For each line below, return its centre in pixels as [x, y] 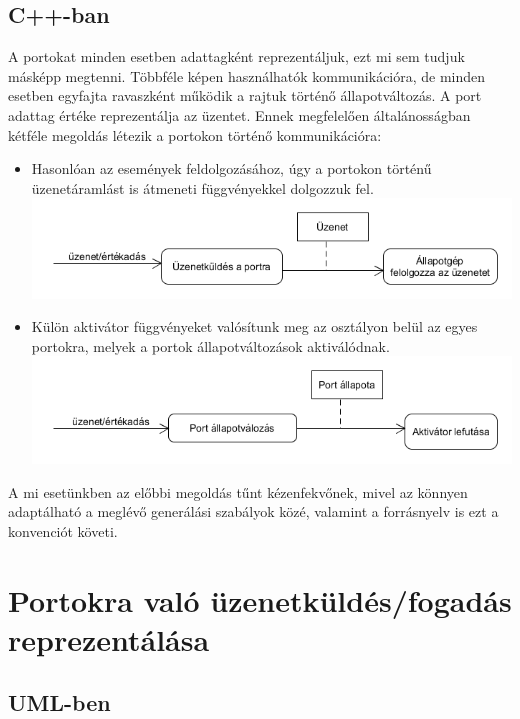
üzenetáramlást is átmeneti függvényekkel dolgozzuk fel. [202, 187]
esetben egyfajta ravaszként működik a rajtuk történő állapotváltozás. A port [245, 95]
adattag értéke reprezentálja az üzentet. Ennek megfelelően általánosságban [239, 114]
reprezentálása [109, 638]
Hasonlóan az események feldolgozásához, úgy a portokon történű [231, 168]
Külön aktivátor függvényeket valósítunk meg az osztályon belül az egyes [254, 326]
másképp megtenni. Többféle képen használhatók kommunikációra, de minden [247, 75]
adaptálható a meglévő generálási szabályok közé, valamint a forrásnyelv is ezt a [253, 511]
